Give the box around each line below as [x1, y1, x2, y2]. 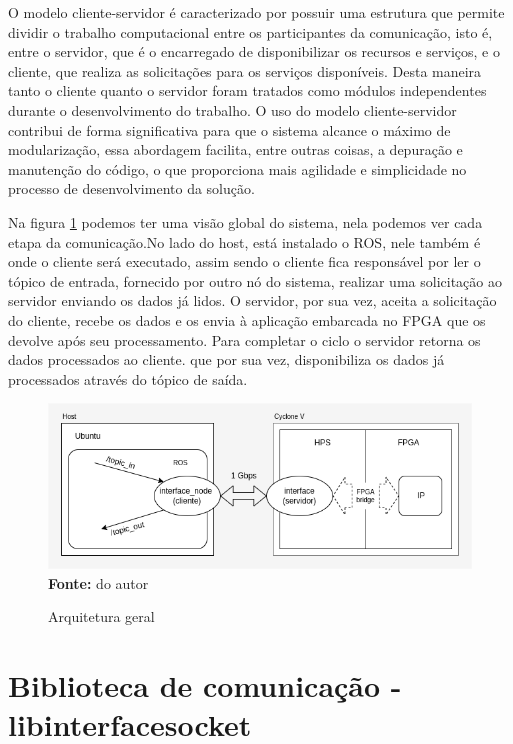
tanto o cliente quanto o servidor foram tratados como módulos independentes [8, 80, 487, 101]
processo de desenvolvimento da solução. [8, 178, 255, 199]
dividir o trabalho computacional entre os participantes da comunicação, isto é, [8, 21, 493, 42]
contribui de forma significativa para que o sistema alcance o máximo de [8, 119, 451, 140]
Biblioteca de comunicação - [8, 665, 402, 706]
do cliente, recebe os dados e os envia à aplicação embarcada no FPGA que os [8, 309, 486, 330]
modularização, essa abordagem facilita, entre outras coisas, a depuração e [8, 139, 463, 160]
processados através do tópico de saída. [8, 368, 248, 389]
